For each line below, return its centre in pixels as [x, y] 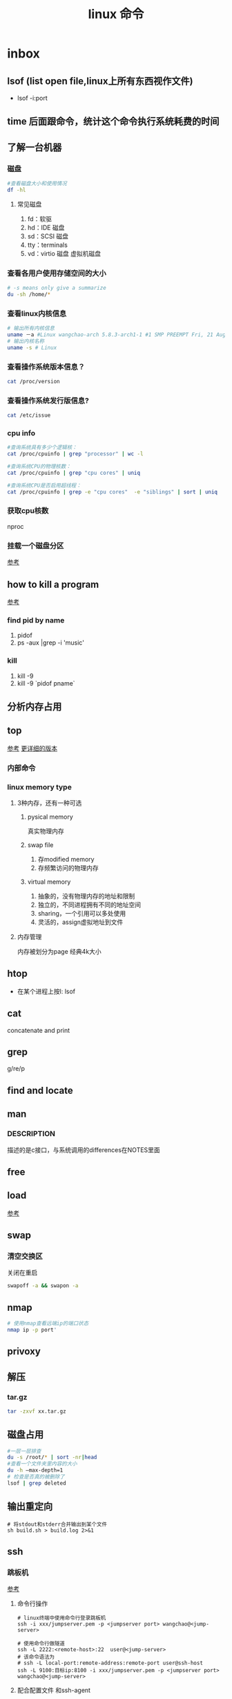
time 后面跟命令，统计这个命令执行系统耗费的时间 [113, 122]
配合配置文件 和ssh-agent [54, 1690]
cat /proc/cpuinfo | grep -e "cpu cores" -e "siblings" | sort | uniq [113, 492]
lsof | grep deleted [37, 1483]
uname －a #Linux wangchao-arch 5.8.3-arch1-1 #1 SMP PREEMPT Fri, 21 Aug [116, 335]
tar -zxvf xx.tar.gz [37, 1411]
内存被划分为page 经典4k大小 [59, 951]
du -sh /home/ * [29, 295]
